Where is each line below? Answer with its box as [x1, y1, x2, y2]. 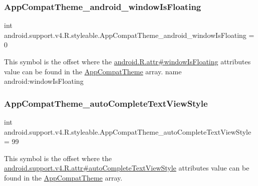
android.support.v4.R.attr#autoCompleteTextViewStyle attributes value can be [4, 163, 249, 173]
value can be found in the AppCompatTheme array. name [4, 66, 182, 76]
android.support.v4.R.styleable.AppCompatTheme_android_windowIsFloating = [4, 29, 254, 40]
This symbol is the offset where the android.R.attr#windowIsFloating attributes [4, 56, 251, 66]
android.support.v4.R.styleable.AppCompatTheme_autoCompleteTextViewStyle [4, 126, 251, 137]
